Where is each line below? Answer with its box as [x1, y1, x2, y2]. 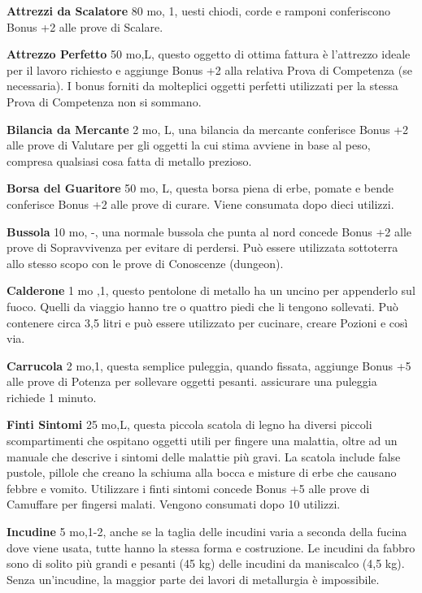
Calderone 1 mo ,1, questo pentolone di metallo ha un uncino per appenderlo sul [7, 282, 415, 299]
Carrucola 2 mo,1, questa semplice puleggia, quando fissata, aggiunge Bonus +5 [7, 357, 411, 374]
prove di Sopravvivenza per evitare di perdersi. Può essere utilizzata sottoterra [7, 239, 398, 256]
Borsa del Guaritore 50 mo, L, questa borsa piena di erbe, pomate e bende [7, 180, 394, 197]
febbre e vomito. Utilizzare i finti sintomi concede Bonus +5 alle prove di [7, 479, 370, 496]
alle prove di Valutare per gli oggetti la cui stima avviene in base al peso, [7, 136, 371, 154]
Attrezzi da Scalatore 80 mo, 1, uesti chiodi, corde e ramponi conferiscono [7, 2, 391, 19]
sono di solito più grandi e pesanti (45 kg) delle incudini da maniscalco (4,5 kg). [7, 555, 405, 572]
